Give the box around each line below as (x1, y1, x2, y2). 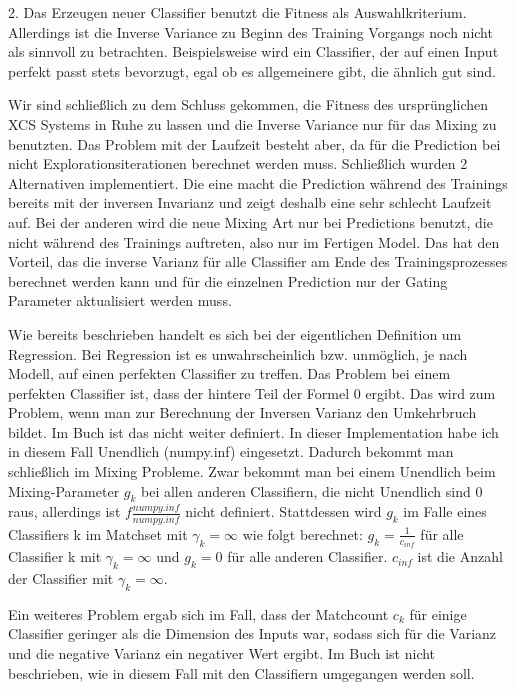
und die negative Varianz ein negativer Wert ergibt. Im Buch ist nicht (8, 643, 436, 664)
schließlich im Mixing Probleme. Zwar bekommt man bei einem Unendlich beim (8, 461, 496, 482)
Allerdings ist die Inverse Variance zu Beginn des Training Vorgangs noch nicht (8, 21, 493, 42)
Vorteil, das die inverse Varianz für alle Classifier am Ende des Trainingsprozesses (8, 251, 508, 272)
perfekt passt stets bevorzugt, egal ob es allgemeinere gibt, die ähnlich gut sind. (8, 60, 496, 81)
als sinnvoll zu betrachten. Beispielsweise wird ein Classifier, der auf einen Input (8, 41, 499, 62)
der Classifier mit (8, 568, 114, 589)
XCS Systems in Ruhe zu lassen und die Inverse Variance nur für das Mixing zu (8, 113, 497, 134)
